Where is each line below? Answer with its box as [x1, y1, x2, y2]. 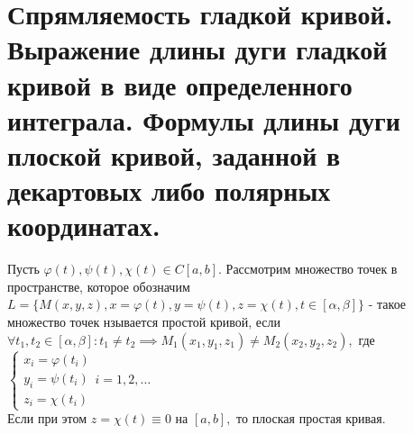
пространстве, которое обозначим [7, 276, 190, 295]
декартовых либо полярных [7, 172, 331, 209]
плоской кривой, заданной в [7, 136, 341, 173]
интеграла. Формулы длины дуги [7, 101, 400, 138]
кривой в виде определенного [7, 66, 353, 103]
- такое [368, 294, 407, 313]
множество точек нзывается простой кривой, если [7, 312, 280, 331]
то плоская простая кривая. [236, 409, 386, 428]
